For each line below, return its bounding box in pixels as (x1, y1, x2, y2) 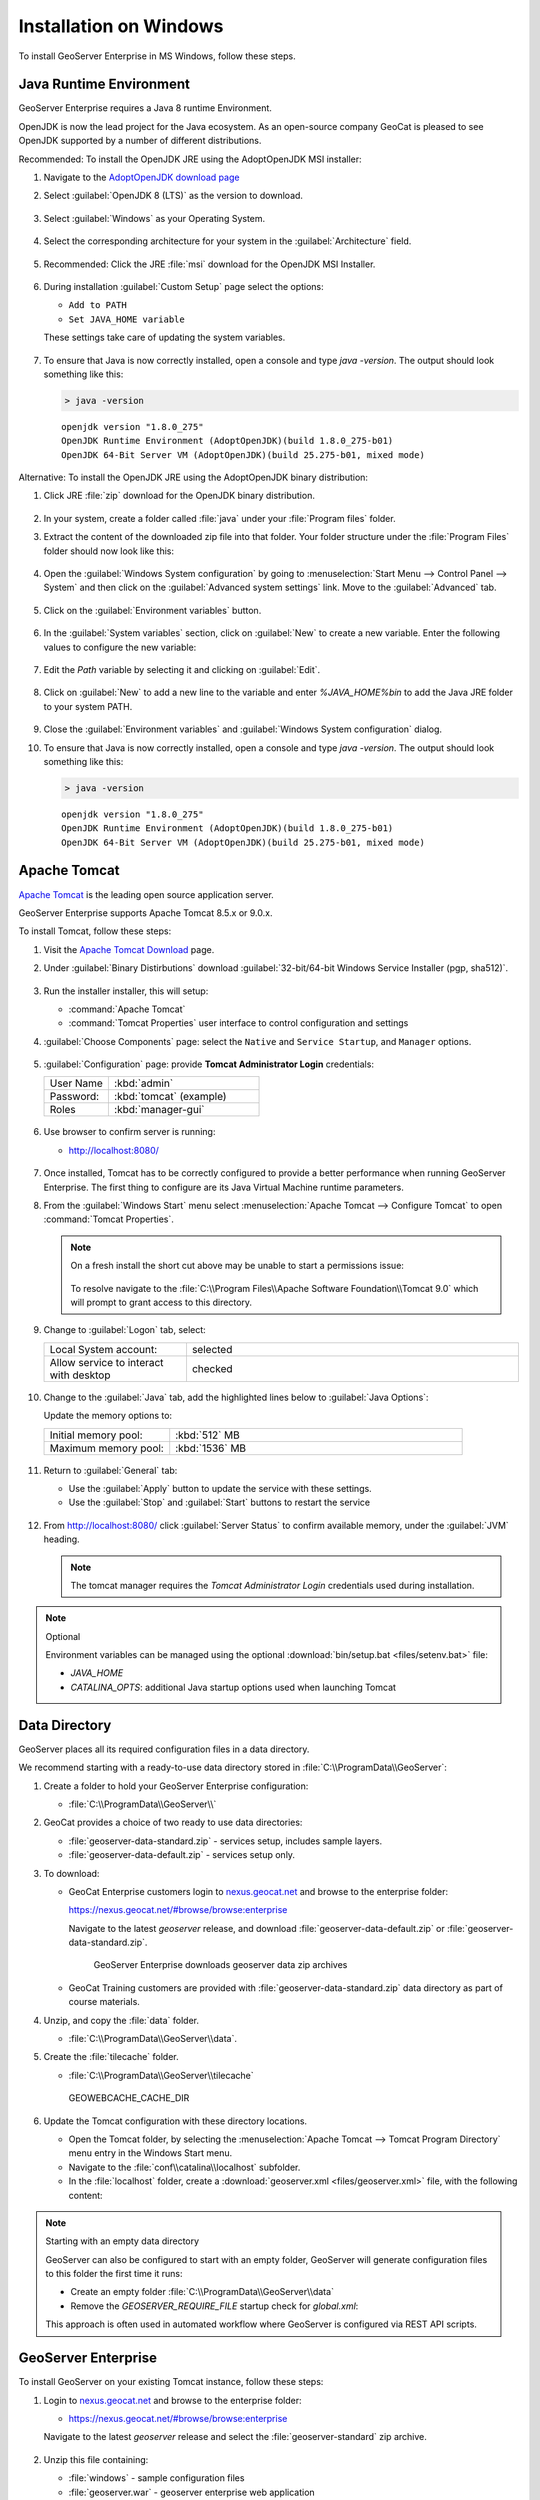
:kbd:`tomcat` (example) (113, 1090, 227, 1104)
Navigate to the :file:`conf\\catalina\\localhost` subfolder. (68, 2161, 301, 2173)
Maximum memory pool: (49, 1441, 164, 1455)
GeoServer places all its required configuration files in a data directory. (18, 1743, 310, 1755)
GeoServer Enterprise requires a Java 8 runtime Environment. (18, 102, 272, 114)
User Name (49, 1076, 104, 1090)
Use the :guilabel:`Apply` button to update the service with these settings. (68, 1482, 372, 1494)
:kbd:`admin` (113, 1076, 174, 1090)
